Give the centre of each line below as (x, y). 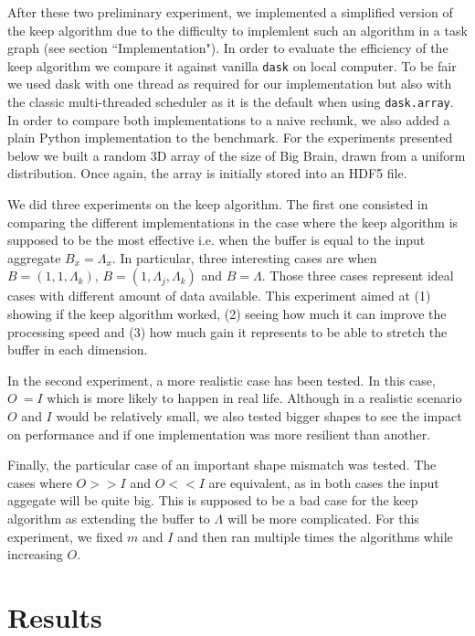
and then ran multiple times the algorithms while (315, 536)
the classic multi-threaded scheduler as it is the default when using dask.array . (231, 102)
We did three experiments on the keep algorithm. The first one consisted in (218, 204)
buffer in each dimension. (78, 350)
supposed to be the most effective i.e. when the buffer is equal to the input (216, 240)
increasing (35, 554)
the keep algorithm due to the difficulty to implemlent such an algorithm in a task (237, 30)
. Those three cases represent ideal (358, 276)
